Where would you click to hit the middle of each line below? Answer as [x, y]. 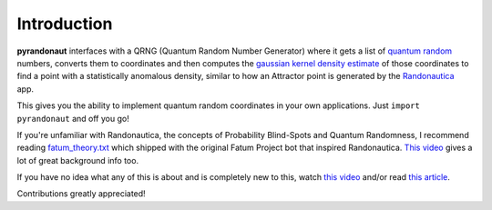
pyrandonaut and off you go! [73, 118]
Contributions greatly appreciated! [81, 194]
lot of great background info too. [78, 160]
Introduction [65, 24]
